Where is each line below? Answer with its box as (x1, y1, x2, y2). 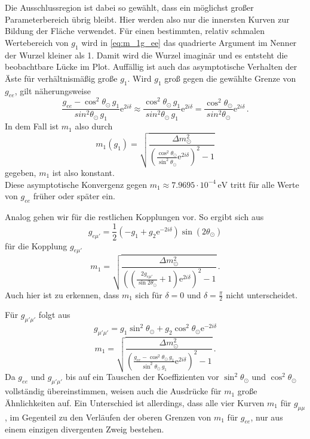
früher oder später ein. (33, 190, 115, 202)
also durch (75, 120, 113, 132)
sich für (135, 288, 162, 301)
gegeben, (5, 166, 36, 178)
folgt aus (38, 308, 70, 321)
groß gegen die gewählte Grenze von (164, 72, 296, 84)
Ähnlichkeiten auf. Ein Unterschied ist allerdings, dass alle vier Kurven (5, 396, 265, 409)
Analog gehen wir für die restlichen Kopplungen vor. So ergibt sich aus (5, 210, 264, 222)
